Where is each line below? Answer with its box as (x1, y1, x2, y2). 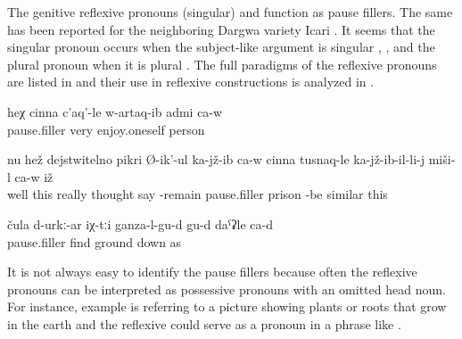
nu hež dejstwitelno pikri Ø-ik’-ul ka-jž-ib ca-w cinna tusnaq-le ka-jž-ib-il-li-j (7, 150, 425, 169)
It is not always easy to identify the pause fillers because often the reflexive (7, 262, 417, 281)
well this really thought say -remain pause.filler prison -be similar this (7, 185, 388, 203)
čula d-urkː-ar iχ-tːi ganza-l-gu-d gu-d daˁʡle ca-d (7, 214, 273, 233)
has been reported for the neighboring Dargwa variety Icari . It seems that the (7, 20, 435, 38)
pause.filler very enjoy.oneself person (7, 120, 205, 138)
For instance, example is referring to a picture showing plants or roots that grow (7, 297, 447, 316)
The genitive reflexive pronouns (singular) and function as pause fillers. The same (7, 3, 453, 21)
